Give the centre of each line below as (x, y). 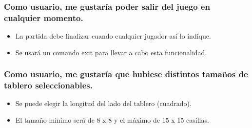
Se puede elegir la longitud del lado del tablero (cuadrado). (103, 103)
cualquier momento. (44, 17)
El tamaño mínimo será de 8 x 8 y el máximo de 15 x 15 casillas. (112, 120)
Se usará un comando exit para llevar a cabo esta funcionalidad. (111, 52)
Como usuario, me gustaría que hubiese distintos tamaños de (126, 74)
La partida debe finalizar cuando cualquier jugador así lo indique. (113, 36)
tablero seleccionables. (48, 85)
